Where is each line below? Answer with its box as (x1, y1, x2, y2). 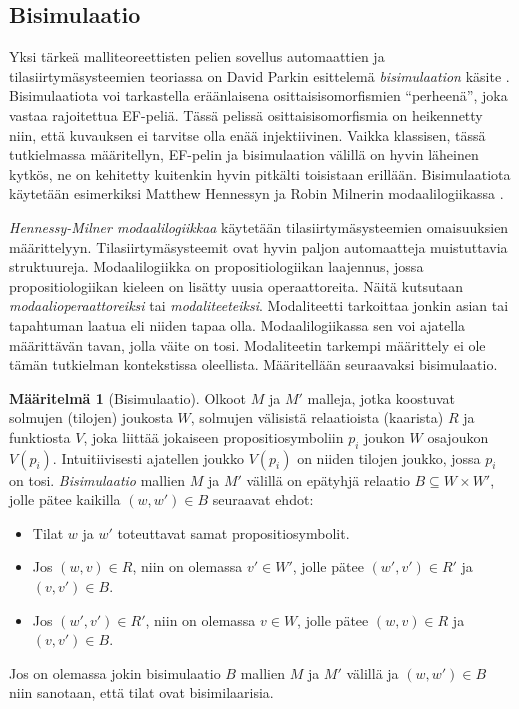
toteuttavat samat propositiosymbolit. (117, 522, 350, 543)
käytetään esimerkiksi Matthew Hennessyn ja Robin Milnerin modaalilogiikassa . (9, 183, 504, 204)
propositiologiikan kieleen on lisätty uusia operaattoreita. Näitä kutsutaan (9, 275, 463, 296)
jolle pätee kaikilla (9, 489, 121, 510)
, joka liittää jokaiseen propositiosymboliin (83, 426, 344, 447)
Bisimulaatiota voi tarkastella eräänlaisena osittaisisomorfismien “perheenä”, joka (9, 85, 508, 106)
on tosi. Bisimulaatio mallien (9, 469, 185, 490)
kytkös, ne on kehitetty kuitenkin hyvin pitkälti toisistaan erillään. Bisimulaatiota (9, 163, 511, 184)
